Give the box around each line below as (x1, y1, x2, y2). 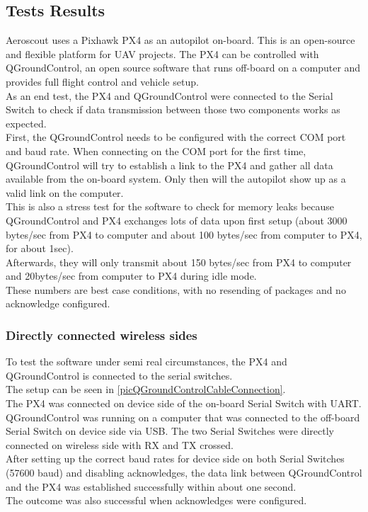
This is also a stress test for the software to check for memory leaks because (6, 199, 335, 214)
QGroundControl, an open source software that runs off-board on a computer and (6, 60, 361, 75)
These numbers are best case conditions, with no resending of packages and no (6, 282, 346, 297)
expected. (6, 115, 47, 130)
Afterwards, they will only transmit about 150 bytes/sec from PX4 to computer (6, 254, 352, 269)
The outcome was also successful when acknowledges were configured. (6, 493, 307, 508)
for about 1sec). (6, 241, 74, 256)
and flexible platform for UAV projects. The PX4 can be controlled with (6, 46, 319, 61)
